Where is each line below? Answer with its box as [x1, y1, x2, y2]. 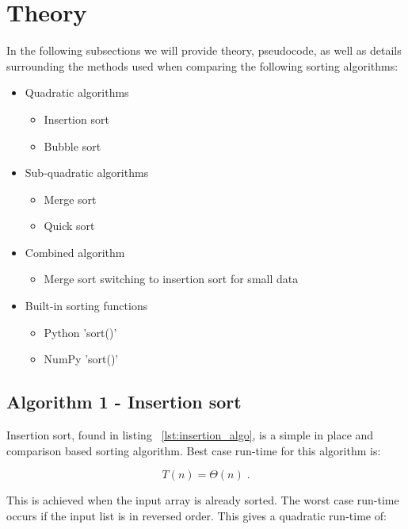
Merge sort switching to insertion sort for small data [44, 270, 299, 287]
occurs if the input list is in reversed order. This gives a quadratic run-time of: [6, 507, 387, 523]
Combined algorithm [25, 243, 125, 260]
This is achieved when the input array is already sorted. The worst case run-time [6, 492, 399, 508]
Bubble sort [44, 137, 101, 154]
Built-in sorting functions [25, 297, 148, 314]
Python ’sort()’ [44, 324, 117, 340]
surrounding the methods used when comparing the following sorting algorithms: [6, 57, 398, 74]
